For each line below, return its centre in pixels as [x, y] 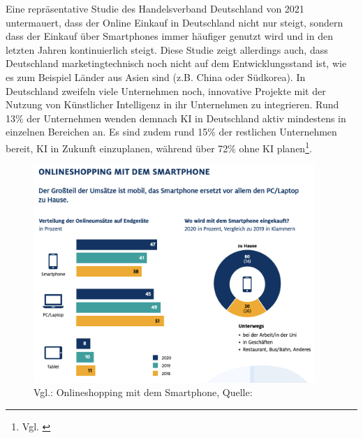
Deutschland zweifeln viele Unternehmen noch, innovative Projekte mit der [166, 90]
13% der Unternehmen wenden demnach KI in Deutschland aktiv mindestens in [176, 118]
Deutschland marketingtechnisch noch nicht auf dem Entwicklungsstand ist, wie [176, 63]
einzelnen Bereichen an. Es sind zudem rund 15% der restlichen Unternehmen [171, 132]
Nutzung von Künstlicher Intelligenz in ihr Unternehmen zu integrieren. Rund [172, 104]
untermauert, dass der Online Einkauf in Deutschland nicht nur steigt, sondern [175, 22]
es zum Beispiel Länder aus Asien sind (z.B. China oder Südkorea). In [156, 76]
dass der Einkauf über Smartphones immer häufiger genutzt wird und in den [169, 36]
